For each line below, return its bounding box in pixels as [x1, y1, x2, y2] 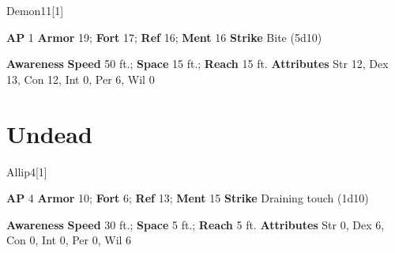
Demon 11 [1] [6, 2, 64, 18]
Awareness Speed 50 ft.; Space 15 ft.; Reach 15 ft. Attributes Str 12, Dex [6, 55, 389, 72]
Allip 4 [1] [6, 163, 47, 179]
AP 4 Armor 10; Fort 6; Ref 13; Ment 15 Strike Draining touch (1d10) [6, 190, 369, 206]
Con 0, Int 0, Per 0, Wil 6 [6, 232, 132, 248]
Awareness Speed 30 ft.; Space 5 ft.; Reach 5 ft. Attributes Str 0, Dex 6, [6, 216, 385, 232]
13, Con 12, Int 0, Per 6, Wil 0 [6, 70, 155, 87]
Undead [6, 117, 92, 149]
